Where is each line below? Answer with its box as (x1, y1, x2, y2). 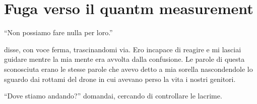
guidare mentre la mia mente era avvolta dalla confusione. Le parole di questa (4, 54, 245, 64)
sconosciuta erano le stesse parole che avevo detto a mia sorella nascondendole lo (4, 63, 253, 74)
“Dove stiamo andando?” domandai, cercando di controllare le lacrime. (4, 90, 222, 101)
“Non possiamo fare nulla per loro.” (4, 27, 113, 38)
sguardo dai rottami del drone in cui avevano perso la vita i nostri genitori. (4, 73, 236, 84)
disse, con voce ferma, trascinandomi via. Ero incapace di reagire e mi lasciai (4, 44, 241, 54)
